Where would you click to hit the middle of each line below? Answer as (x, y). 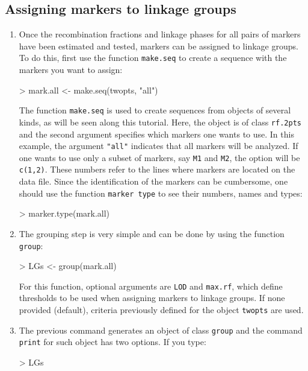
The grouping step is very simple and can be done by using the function (152, 233)
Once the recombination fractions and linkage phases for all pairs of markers (160, 34)
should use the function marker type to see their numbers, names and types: (161, 193)
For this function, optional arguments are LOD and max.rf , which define (151, 286)
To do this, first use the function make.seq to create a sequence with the (153, 58)
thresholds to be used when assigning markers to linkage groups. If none (152, 298)
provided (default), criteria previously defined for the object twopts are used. (161, 310)
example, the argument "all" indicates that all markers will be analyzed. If (159, 146)
